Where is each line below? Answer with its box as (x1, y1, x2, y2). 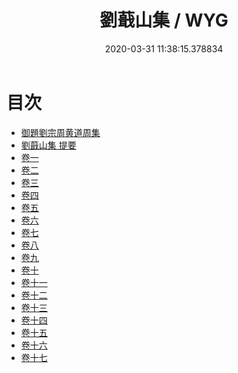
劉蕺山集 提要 (20, 139, 77, 151)
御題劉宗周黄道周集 (20, 126, 101, 138)
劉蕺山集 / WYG (99, 9, 229, 32)
